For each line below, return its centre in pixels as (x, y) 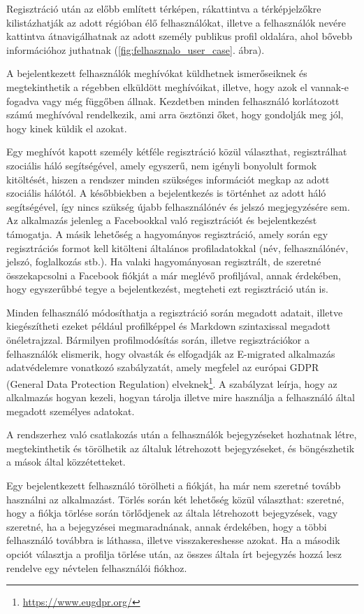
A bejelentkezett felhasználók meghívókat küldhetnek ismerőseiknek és (157, 73)
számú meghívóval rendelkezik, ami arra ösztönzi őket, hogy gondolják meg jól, (175, 114)
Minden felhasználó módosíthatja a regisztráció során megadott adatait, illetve (175, 312)
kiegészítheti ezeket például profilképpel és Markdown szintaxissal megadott (169, 326)
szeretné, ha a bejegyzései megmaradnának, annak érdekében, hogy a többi (167, 526)
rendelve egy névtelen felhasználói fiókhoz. (97, 567)
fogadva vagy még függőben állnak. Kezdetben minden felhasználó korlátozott (173, 100)
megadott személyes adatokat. (71, 411)
